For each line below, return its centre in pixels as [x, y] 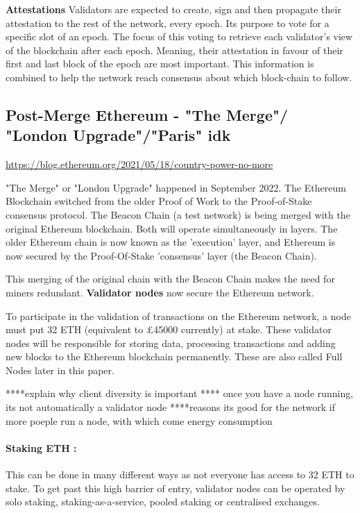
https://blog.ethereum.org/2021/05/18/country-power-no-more [139, 164]
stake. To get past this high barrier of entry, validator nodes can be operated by [175, 488]
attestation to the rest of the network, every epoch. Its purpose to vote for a [168, 23]
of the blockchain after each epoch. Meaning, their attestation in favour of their [174, 50]
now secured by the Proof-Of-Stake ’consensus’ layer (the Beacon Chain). [161, 255]
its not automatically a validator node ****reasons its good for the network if [170, 407]
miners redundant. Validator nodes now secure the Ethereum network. [160, 292]
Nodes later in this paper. [60, 370]
